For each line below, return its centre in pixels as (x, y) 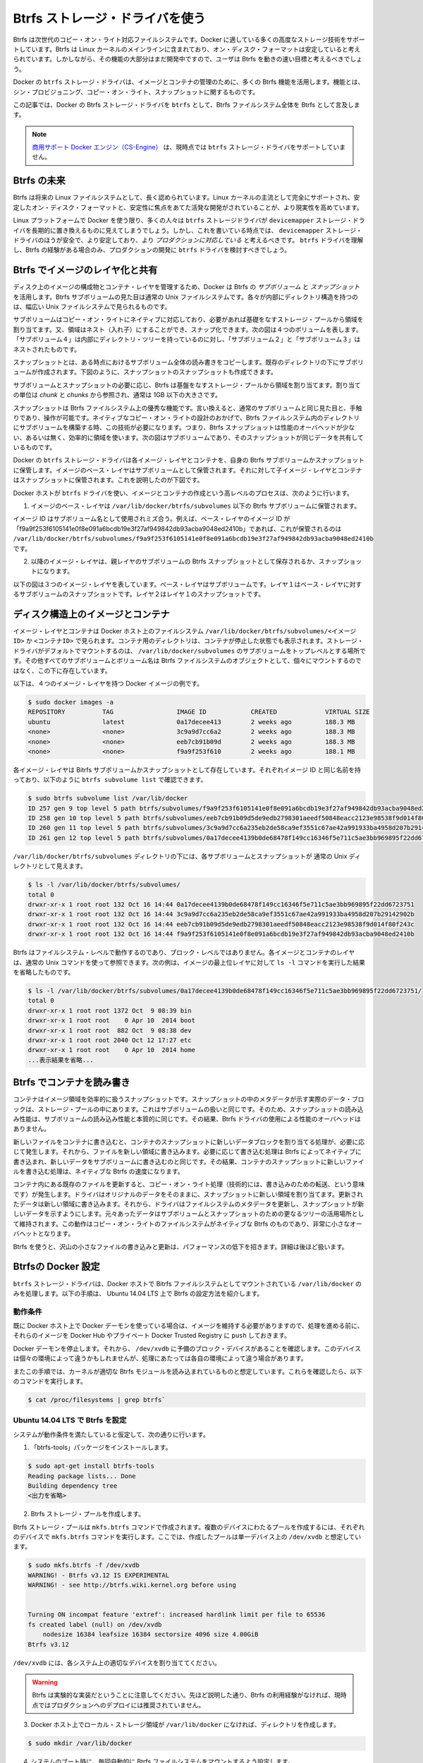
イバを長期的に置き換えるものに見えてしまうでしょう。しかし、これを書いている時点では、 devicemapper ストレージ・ (188, 230)
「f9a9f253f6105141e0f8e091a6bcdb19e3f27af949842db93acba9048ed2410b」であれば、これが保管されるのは (177, 528)
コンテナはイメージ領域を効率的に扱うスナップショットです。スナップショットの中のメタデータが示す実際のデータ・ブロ (189, 1099)
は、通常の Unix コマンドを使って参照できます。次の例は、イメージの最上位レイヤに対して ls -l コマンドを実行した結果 (189, 962)
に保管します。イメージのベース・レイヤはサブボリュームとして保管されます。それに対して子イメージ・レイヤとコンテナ (188, 470)
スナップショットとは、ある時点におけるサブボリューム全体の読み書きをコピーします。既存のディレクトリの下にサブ (182, 362)
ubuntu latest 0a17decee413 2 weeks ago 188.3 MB (191, 722)
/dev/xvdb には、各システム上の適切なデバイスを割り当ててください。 (117, 1663)
